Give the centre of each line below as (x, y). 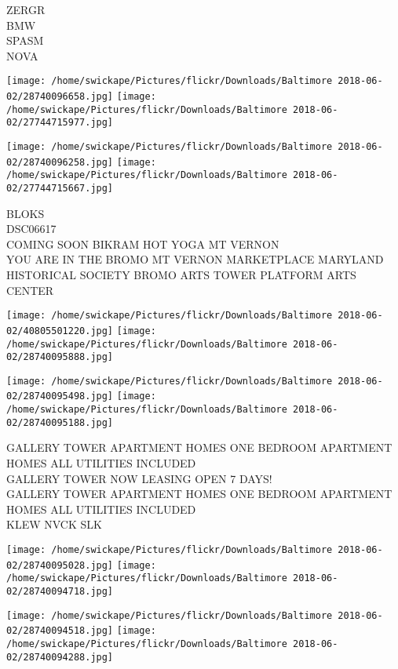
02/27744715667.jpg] (60, 188)
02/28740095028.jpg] (60, 565)
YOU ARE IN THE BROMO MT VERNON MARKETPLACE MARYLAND (195, 259)
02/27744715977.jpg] (60, 123)
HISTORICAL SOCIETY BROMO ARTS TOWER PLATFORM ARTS (181, 275)
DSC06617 (31, 229)
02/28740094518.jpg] (60, 631)
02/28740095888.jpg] (60, 357)
